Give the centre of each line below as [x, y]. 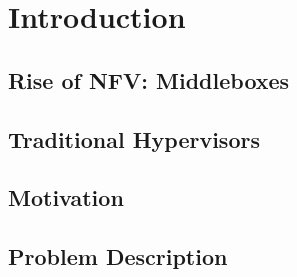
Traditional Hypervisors [134, 138]
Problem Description [118, 256]
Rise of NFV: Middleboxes [149, 79]
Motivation [66, 197]
